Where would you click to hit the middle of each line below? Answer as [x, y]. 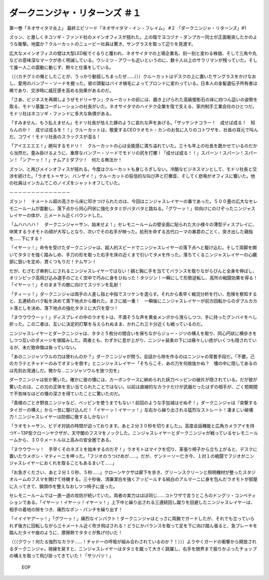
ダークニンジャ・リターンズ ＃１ [75, 13]
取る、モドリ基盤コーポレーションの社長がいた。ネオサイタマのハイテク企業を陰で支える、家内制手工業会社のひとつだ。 [133, 106]
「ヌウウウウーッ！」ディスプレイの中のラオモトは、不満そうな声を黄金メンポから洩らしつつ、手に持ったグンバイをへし [133, 317]
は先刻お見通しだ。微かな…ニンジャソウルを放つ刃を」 [66, 370]
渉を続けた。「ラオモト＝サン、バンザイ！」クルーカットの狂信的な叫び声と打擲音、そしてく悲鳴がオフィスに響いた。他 [132, 176]
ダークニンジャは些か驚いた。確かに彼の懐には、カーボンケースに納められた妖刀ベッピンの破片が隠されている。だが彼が [133, 380]
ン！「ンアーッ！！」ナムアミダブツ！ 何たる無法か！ [66, 160]
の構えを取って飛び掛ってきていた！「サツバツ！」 [62, 556]
